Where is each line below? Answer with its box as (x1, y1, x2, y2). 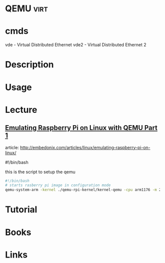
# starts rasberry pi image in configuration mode (5, 183, 111, 188)
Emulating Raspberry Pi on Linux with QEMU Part (5, 124, 158, 132)
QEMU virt (5, 3, 48, 14)
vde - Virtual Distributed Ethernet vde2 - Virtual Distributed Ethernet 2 (5, 42, 146, 48)
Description (5, 59, 54, 70)
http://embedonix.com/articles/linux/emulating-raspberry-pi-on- (20, 144, 151, 150)
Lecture (5, 104, 38, 115)
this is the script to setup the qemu (5, 168, 76, 175)
